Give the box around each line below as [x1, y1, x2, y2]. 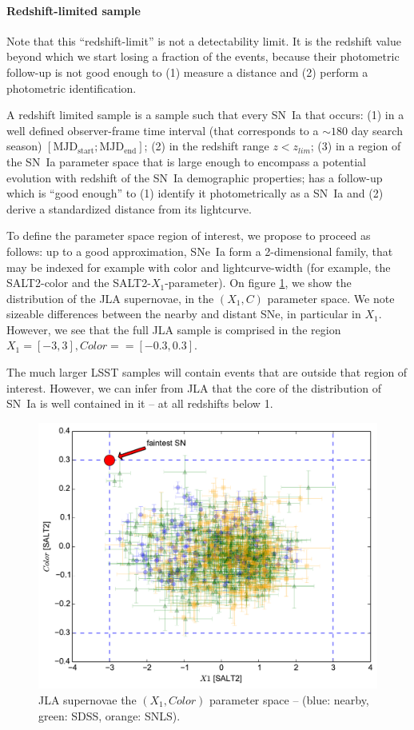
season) [6, 138, 42, 154]
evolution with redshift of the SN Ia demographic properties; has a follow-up [6, 169, 383, 185]
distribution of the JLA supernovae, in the [6, 289, 214, 306]
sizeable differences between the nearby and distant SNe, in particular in [6, 305, 361, 322]
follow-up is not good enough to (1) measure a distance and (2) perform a [6, 63, 368, 80]
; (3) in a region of [310, 138, 401, 154]
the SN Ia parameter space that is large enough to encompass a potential [6, 153, 366, 170]
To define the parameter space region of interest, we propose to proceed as [6, 227, 371, 244]
